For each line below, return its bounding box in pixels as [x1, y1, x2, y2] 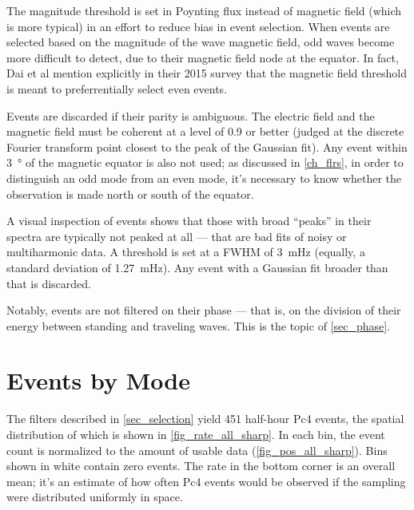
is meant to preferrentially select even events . [6, 80, 228, 97]
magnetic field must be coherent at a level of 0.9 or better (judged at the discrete [6, 123, 404, 140]
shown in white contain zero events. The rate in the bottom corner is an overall [6, 457, 396, 474]
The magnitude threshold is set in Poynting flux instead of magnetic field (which [6, 2, 402, 18]
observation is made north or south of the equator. [6, 185, 254, 202]
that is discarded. [6, 275, 91, 291]
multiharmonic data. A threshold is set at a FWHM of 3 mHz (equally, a [6, 243, 365, 260]
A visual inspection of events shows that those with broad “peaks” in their [6, 212, 372, 229]
